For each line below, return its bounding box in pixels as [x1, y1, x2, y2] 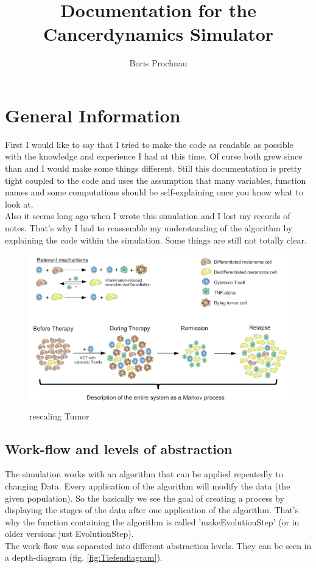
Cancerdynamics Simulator [43, 21, 274, 46]
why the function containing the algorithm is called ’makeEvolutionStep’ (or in [5, 515, 300, 528]
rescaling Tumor [29, 409, 90, 422]
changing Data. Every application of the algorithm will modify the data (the [5, 479, 290, 492]
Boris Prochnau [129, 57, 188, 69]
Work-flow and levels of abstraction [5, 439, 233, 458]
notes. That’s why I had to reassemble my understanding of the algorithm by [5, 222, 293, 234]
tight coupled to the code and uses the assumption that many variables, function [5, 174, 306, 186]
